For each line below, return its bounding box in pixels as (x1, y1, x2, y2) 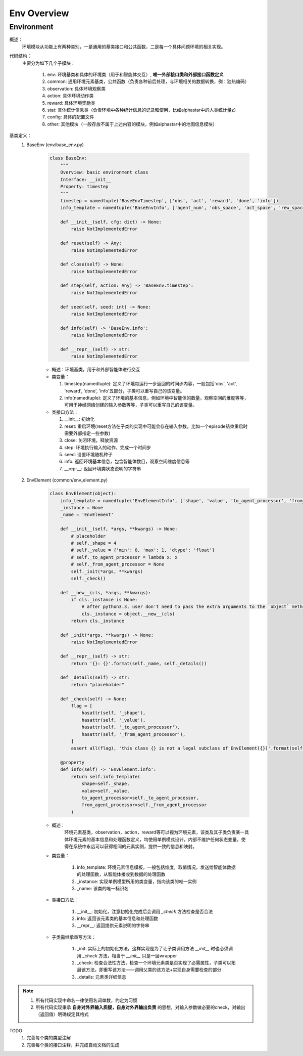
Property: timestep (60, 184, 109, 190)
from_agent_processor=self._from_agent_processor (81, 802, 207, 808)
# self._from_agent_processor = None (71, 561, 165, 567)
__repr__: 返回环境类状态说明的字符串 (64, 465, 141, 471)
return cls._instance (71, 618, 125, 624)
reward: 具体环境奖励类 (47, 100, 95, 106)
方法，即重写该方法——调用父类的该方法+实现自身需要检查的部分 (85, 966, 222, 973)
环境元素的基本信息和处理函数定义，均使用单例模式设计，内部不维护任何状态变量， (68, 836, 241, 842)
